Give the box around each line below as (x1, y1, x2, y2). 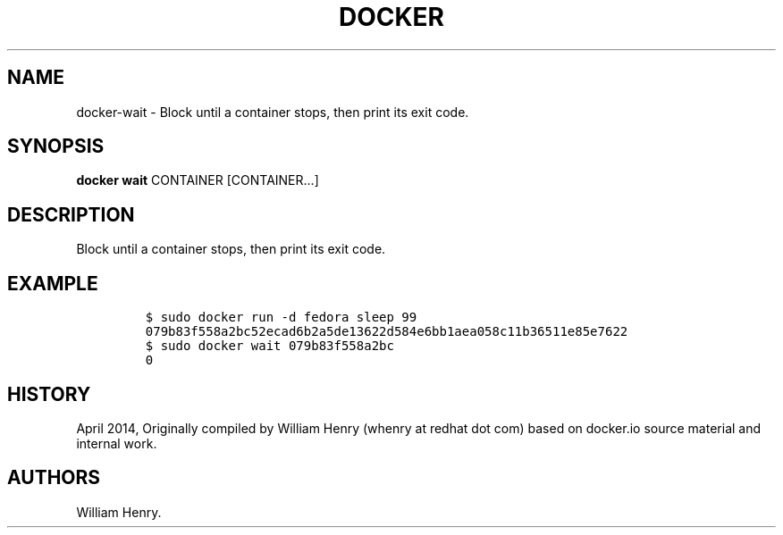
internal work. (76, 435, 157, 451)
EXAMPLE (7, 272, 98, 295)
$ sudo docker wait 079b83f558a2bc (145, 339, 394, 354)
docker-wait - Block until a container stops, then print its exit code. (76, 104, 469, 120)
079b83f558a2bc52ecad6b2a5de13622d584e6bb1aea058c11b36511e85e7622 (145, 324, 628, 339)
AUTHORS (7, 466, 101, 489)
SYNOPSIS (7, 135, 105, 158)
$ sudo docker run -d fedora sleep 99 (145, 310, 417, 325)
